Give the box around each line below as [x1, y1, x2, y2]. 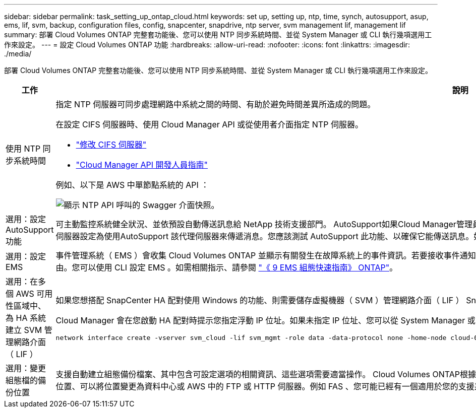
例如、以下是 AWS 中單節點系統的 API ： [55, 180, 209, 190]
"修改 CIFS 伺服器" [76, 140, 147, 150]
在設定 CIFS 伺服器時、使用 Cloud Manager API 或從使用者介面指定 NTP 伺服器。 [55, 119, 363, 129]
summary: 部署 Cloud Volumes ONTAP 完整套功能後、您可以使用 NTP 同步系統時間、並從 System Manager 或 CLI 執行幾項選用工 [4, 30, 432, 39]
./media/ [4, 49, 32, 58]
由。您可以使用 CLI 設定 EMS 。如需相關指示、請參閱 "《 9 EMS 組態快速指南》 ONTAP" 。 [55, 262, 398, 272]
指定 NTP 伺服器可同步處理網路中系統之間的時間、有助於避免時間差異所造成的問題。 [55, 99, 376, 109]
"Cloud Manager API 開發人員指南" [76, 160, 208, 170]
